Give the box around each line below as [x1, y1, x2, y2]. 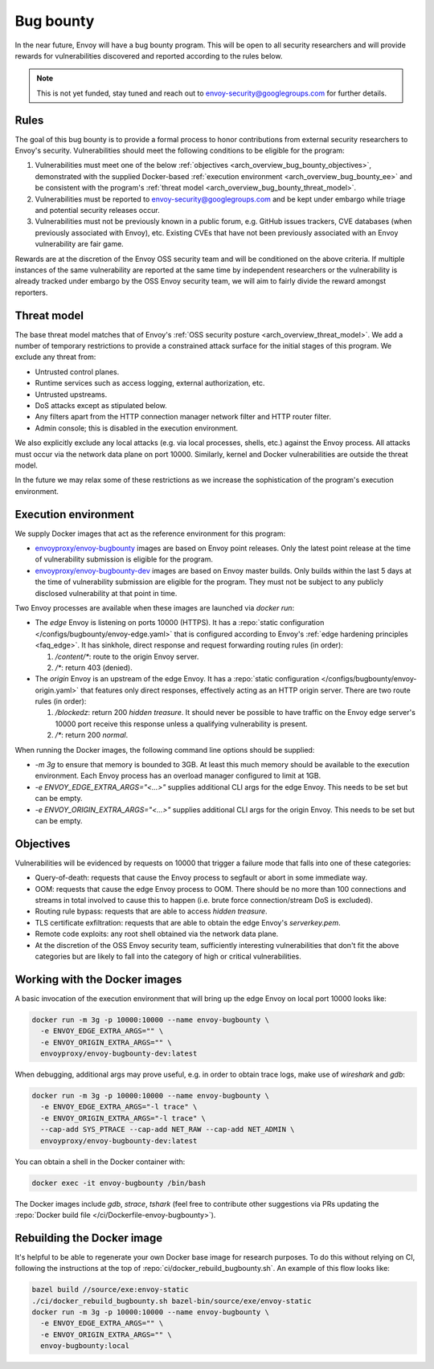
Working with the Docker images [14, 972, 182, 986]
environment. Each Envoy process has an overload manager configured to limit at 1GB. [35, 771, 321, 781]
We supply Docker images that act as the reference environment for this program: [14, 529, 285, 538]
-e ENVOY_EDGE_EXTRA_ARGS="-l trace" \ [40, 1102, 198, 1112]
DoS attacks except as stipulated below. [35, 400, 168, 410]
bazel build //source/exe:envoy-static [31, 1285, 189, 1294]
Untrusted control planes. [35, 366, 120, 377]
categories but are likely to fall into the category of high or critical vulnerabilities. [35, 952, 301, 961]
